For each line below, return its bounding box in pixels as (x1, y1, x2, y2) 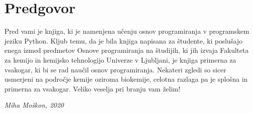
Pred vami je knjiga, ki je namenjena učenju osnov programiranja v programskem (4, 26, 250, 36)
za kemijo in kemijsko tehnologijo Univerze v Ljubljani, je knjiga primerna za (4, 54, 236, 65)
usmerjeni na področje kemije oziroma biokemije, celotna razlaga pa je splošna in (4, 74, 248, 84)
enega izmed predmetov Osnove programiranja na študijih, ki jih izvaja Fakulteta (4, 45, 249, 55)
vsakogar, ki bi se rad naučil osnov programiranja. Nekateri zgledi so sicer (4, 64, 227, 74)
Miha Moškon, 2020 (4, 100, 64, 110)
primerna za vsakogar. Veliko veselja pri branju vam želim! (4, 83, 180, 93)
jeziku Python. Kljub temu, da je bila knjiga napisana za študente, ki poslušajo (4, 35, 243, 45)
